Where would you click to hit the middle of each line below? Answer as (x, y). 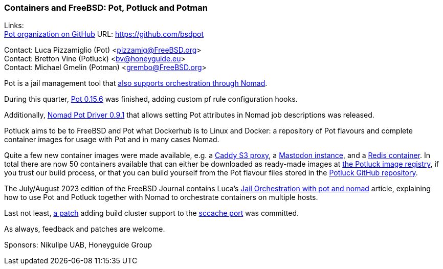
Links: (14, 26)
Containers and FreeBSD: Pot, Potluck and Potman (106, 8)
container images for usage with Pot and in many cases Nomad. (112, 140)
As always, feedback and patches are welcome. (85, 229)
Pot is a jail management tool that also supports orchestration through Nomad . (136, 83)
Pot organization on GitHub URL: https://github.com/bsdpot (104, 34)
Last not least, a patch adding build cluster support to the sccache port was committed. (152, 213)
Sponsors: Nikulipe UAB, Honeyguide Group (78, 245)
